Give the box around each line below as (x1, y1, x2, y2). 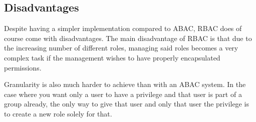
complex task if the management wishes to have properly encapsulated (4, 52, 220, 62)
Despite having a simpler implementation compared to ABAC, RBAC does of (4, 23, 242, 33)
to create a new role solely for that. (4, 108, 112, 118)
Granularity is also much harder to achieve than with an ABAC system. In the (4, 79, 246, 89)
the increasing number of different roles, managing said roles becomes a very (4, 42, 238, 53)
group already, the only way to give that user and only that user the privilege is (4, 98, 249, 109)
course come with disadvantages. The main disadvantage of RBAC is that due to (4, 32, 252, 43)
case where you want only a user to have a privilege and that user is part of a (4, 88, 242, 99)
